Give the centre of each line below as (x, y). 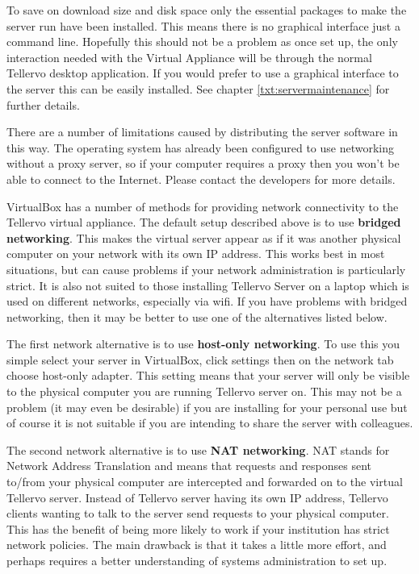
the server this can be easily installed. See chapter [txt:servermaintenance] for (198, 88)
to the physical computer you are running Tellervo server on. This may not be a (204, 391)
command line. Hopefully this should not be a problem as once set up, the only (202, 42)
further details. (43, 104)
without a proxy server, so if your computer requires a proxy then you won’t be (203, 163)
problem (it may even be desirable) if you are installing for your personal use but (207, 407)
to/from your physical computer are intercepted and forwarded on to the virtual (205, 482)
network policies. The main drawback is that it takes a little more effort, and (197, 545)
